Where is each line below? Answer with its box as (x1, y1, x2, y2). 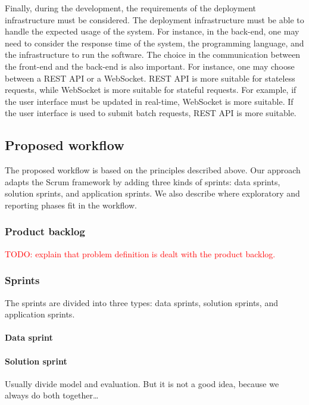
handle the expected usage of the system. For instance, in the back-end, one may (5, 25, 299, 38)
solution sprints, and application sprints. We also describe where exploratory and (5, 187, 300, 200)
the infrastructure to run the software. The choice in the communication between (5, 48, 301, 61)
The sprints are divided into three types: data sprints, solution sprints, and (5, 296, 278, 309)
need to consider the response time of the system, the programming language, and (5, 36, 304, 49)
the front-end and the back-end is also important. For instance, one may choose (5, 60, 295, 72)
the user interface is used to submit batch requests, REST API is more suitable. (5, 107, 296, 119)
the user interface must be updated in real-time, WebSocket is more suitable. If (5, 95, 294, 107)
